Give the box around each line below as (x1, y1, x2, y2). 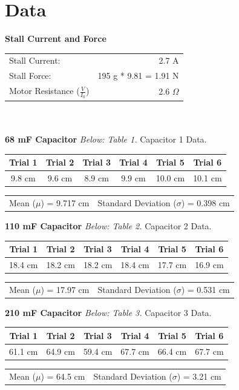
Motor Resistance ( (9, 84, 80, 97)
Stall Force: (9, 69, 51, 82)
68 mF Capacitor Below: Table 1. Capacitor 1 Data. (5, 133, 207, 146)
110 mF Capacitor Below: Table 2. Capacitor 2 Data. (5, 219, 212, 232)
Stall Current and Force (5, 32, 106, 45)
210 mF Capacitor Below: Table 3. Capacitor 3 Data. (5, 306, 212, 318)
